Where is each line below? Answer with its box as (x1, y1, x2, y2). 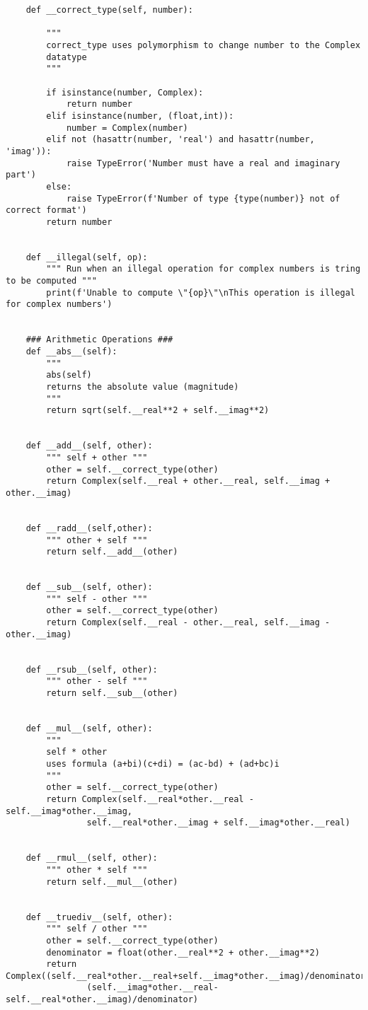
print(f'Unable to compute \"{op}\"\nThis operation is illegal (46, 287, 355, 298)
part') (6, 170, 36, 180)
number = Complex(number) (66, 122, 188, 133)
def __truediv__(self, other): (25, 912, 173, 922)
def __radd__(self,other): (25, 523, 153, 533)
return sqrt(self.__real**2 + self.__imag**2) (46, 405, 270, 416)
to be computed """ (6, 276, 97, 286)
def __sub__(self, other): (25, 582, 153, 593)
